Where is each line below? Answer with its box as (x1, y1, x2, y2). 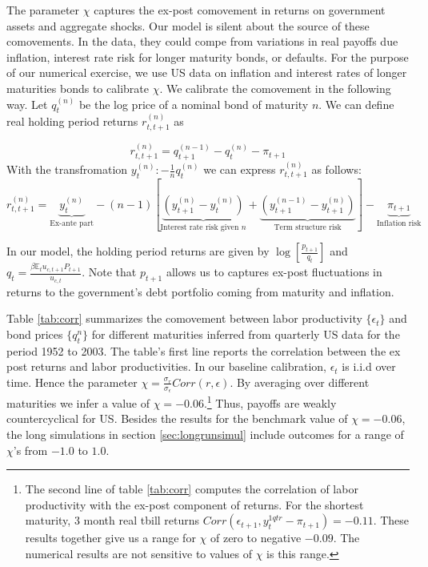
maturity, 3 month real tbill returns (25, 512, 200, 529)
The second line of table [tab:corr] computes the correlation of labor (25, 481, 358, 497)
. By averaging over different (230, 373, 370, 390)
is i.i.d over (342, 358, 396, 375)
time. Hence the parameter (6, 373, 138, 390)
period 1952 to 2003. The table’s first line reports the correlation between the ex (6, 342, 401, 359)
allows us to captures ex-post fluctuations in (166, 263, 382, 280)
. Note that (82, 263, 137, 280)
